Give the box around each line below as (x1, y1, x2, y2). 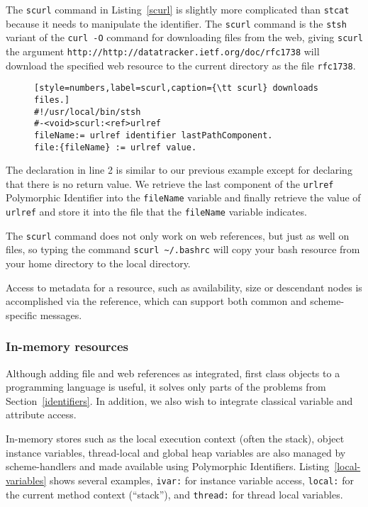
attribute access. (6, 407, 77, 422)
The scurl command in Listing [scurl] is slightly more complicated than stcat (6, 2, 350, 16)
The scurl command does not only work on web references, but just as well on (6, 228, 350, 243)
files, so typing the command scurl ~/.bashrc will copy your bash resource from (6, 242, 360, 257)
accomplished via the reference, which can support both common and (6, 294, 307, 308)
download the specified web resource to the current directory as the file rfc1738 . (6, 57, 356, 72)
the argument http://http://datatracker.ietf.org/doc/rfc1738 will (6, 43, 320, 58)
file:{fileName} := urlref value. (34, 142, 197, 152)
